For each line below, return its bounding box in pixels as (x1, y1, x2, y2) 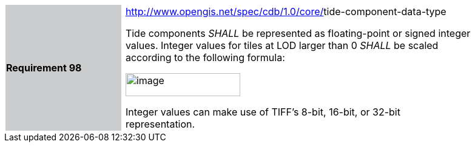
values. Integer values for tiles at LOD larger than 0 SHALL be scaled (125, 39, 439, 51)
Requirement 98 (6, 62, 82, 74)
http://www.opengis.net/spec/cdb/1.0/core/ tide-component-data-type (125, 5, 446, 18)
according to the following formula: (125, 51, 285, 64)
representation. (125, 118, 195, 130)
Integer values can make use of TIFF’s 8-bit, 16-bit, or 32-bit (125, 106, 400, 118)
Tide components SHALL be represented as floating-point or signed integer (125, 27, 471, 39)
